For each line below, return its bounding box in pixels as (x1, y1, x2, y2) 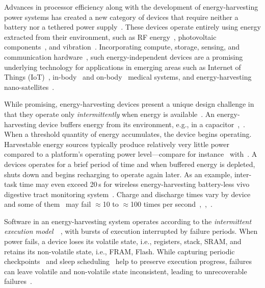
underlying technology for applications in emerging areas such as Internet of (4, 61, 241, 72)
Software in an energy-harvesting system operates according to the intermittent (4, 215, 252, 226)
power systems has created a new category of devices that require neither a (4, 11, 238, 22)
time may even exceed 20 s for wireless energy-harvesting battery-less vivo (19, 179, 250, 189)
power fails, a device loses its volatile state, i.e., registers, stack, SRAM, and (4, 236, 242, 247)
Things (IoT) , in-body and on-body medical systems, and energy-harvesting (4, 71, 252, 82)
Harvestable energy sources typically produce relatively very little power (4, 138, 229, 149)
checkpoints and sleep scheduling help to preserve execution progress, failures (4, 256, 252, 267)
